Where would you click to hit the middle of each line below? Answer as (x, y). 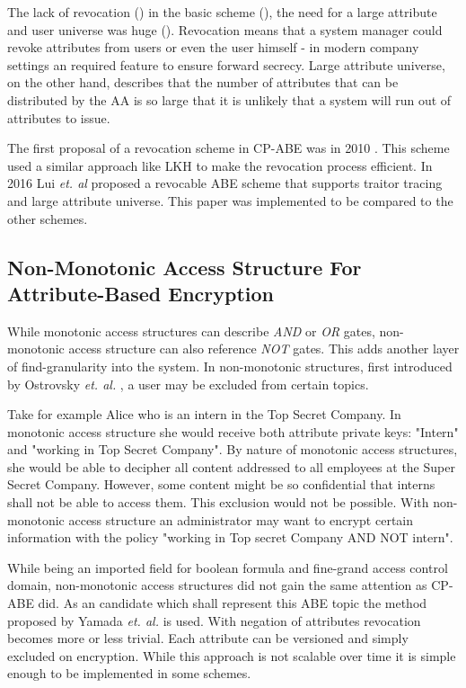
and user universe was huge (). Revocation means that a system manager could (225, 29)
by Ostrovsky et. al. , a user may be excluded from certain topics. (188, 384)
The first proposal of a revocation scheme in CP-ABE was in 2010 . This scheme (229, 148)
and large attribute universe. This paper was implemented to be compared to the (230, 200)
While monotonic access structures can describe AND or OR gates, (191, 331)
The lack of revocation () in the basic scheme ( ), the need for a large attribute (222, 12)
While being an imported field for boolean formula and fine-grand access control (228, 567)
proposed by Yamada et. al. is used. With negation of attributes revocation (214, 620)
